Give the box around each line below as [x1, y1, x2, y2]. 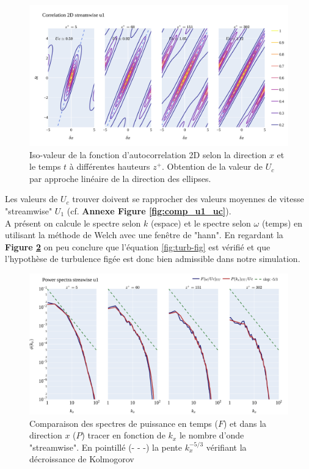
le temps [29, 160, 61, 173]
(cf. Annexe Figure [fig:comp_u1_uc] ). [67, 205, 231, 217]
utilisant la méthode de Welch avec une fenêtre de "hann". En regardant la [5, 228, 283, 241]
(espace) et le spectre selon [150, 216, 251, 229]
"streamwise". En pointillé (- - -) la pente [29, 440, 182, 453]
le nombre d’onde [179, 429, 244, 442]
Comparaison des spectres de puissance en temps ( [29, 416, 218, 429]
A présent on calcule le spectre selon [5, 216, 141, 229]
